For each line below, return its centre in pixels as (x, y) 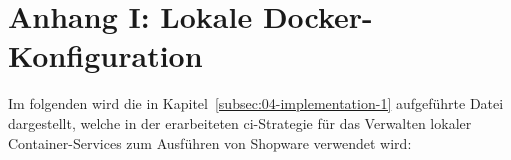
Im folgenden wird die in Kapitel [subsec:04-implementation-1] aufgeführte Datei (256, 103)
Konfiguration (105, 55)
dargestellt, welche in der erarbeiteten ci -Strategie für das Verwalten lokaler (240, 122)
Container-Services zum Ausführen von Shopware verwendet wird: (210, 142)
